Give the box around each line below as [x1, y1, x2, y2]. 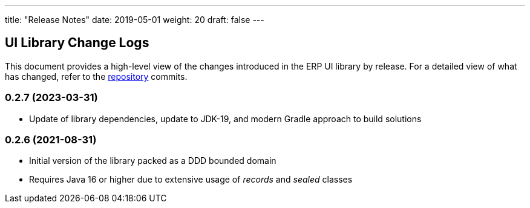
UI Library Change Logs [5, 35, 149, 51]
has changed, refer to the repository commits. [5, 71, 188, 82]
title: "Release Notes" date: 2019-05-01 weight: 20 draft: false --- [5, 15, 264, 25]
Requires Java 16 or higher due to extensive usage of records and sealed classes [29, 174, 353, 185]
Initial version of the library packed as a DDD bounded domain [29, 155, 276, 166]
